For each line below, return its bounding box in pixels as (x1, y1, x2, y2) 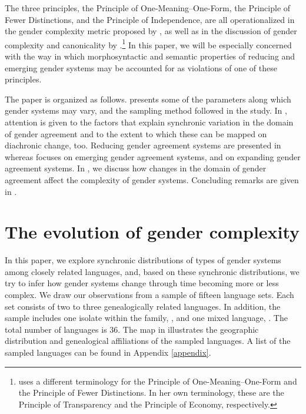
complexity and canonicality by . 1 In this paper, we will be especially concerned (5, 37, 292, 51)
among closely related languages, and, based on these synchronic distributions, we (5, 265, 300, 277)
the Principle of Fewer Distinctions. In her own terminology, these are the (18, 386, 284, 399)
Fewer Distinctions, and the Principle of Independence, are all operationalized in (5, 13, 295, 25)
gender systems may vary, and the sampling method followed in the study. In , (5, 104, 287, 117)
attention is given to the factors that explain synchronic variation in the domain (5, 116, 294, 128)
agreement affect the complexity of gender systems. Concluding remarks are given (5, 173, 299, 186)
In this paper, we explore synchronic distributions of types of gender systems (5, 254, 281, 266)
